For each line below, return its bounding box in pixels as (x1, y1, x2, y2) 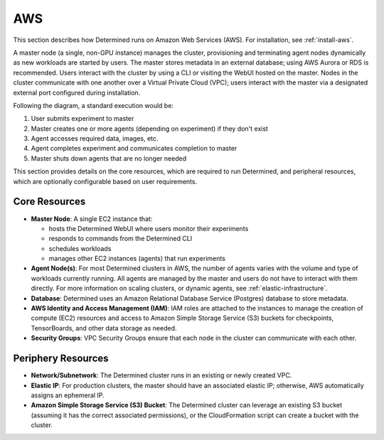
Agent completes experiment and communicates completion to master (31, 144, 238, 153)
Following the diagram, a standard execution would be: (13, 101, 174, 109)
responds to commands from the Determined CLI (48, 235, 193, 243)
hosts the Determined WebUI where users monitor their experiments (48, 224, 249, 232)
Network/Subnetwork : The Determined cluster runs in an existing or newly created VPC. (31, 371, 292, 380)
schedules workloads (48, 244, 112, 252)
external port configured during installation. (13, 88, 141, 97)
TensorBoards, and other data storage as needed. (31, 323, 177, 332)
